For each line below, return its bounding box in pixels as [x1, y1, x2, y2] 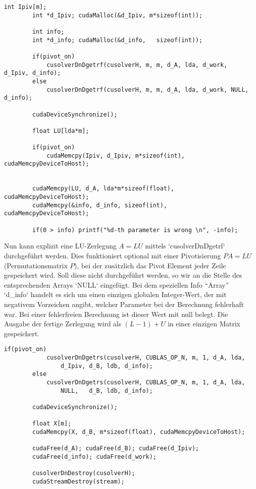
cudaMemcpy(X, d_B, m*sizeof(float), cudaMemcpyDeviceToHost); [32, 428, 245, 435]
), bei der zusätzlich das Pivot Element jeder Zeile [74, 260, 226, 270]
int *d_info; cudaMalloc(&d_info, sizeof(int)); [32, 36, 203, 44]
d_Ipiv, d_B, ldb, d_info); [60, 362, 153, 369]
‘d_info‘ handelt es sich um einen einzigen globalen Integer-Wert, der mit [4, 289, 227, 300]
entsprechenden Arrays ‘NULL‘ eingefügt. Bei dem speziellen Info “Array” [4, 279, 229, 290]
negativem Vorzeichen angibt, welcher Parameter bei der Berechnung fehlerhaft [4, 299, 244, 309]
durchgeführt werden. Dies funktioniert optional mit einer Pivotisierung [4, 250, 221, 260]
